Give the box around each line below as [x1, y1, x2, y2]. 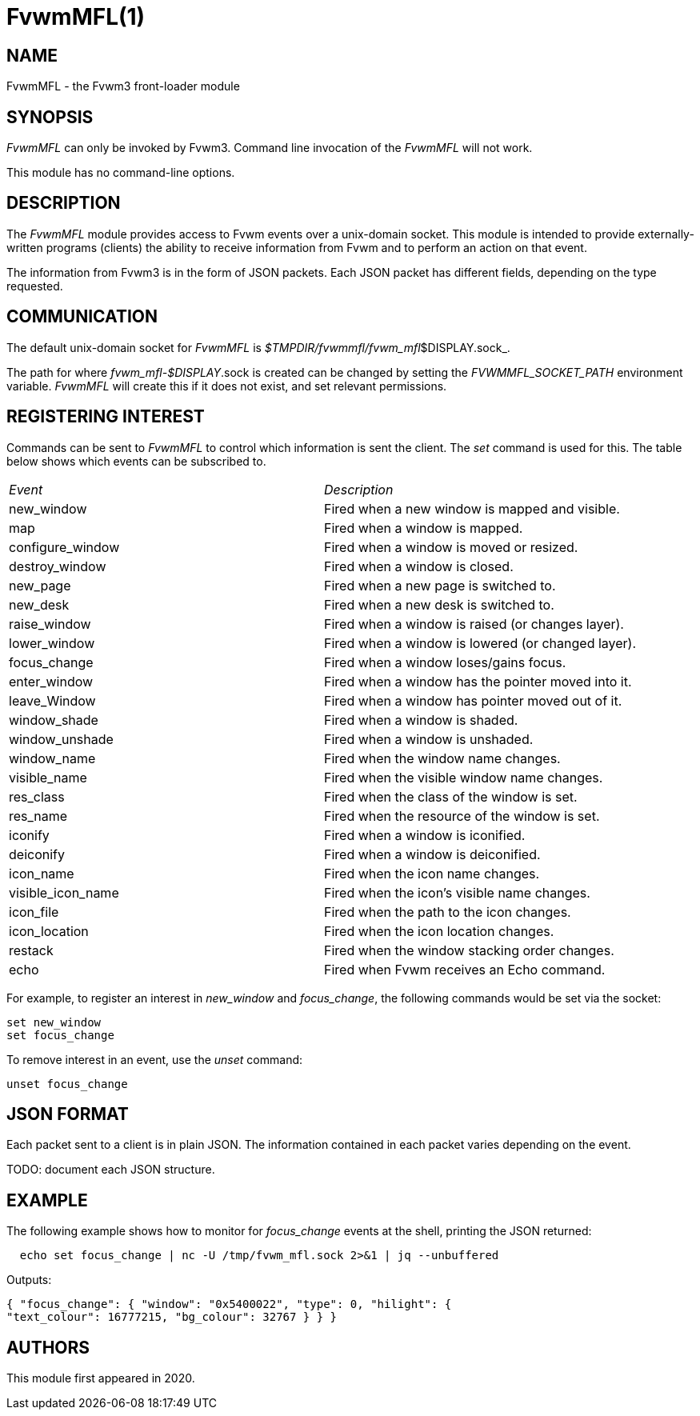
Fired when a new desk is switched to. [324, 596, 554, 613]
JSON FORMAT [6, 1103, 129, 1124]
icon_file [9, 903, 59, 920]
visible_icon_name [9, 884, 119, 901]
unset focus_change [6, 1077, 128, 1090]
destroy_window [9, 558, 106, 574]
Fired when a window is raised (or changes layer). [324, 615, 624, 632]
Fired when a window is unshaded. [324, 730, 534, 747]
